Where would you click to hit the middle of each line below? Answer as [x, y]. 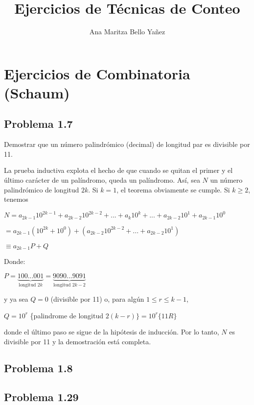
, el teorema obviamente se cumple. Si [173, 189]
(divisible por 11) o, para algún [97, 299]
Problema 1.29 [41, 396]
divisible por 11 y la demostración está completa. [78, 342]
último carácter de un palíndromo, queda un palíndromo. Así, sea [102, 180]
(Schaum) [37, 92]
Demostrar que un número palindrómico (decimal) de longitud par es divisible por [127, 144]
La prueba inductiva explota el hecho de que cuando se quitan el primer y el [118, 170]
